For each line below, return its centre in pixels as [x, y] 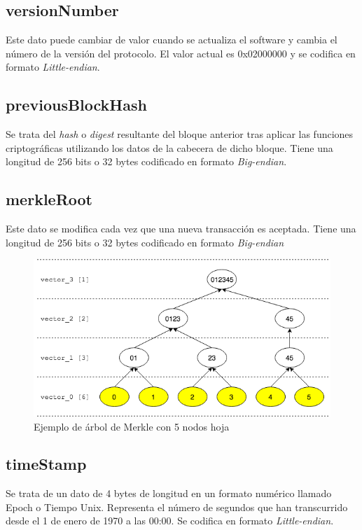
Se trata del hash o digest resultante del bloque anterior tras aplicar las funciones [180, 134]
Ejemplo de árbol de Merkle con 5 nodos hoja [132, 426]
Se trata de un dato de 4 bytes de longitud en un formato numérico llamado [169, 493]
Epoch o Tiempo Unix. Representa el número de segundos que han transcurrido [177, 507]
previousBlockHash [76, 105]
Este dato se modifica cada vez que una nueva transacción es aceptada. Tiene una [181, 229]
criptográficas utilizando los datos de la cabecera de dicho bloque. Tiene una [169, 147]
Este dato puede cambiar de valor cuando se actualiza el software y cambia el [172, 40]
